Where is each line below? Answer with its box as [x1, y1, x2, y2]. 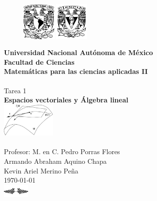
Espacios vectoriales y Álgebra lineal [4, 95, 128, 105]
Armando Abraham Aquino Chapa [4, 156, 107, 166]
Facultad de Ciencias [4, 57, 75, 67]
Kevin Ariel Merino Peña [4, 165, 78, 175]
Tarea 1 [4, 85, 27, 95]
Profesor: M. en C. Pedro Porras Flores [4, 146, 120, 157]
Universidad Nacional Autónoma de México [4, 47, 153, 57]
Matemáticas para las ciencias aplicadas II [4, 66, 148, 76]
